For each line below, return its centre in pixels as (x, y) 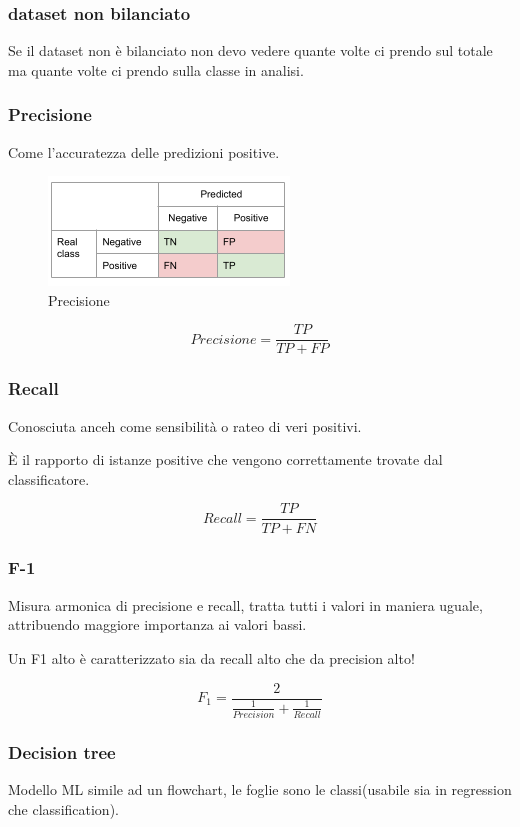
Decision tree (62, 752)
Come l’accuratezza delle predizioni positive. (144, 151)
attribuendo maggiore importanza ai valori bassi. (157, 624)
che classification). (63, 809)
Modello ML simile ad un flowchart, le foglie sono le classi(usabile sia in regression (260, 789)
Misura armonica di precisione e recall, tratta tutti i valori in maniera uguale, (245, 604)
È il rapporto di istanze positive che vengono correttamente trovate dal (225, 459)
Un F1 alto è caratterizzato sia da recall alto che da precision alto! (211, 657)
